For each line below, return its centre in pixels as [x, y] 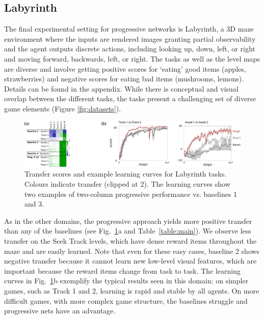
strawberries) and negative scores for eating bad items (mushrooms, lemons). [124, 79]
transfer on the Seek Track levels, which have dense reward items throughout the [130, 240]
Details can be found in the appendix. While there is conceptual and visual [121, 88]
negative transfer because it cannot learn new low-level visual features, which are [130, 261]
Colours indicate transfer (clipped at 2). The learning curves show [127, 184]
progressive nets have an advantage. [60, 311]
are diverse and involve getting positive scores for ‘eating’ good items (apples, [125, 68]
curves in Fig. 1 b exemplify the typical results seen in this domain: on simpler [126, 281]
